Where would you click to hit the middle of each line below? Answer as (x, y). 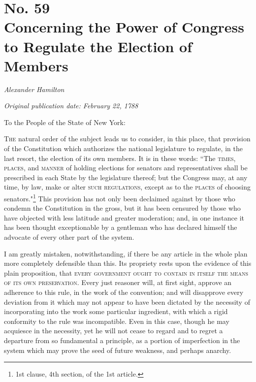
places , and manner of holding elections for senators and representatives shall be (126, 168)
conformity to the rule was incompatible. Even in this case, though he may (117, 321)
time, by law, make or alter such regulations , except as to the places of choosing (127, 187)
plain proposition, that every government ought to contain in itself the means (126, 272)
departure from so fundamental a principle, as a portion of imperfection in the (122, 340)
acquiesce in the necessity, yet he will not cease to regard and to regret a (113, 331)
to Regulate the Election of (98, 46)
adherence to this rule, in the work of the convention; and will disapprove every (124, 292)
